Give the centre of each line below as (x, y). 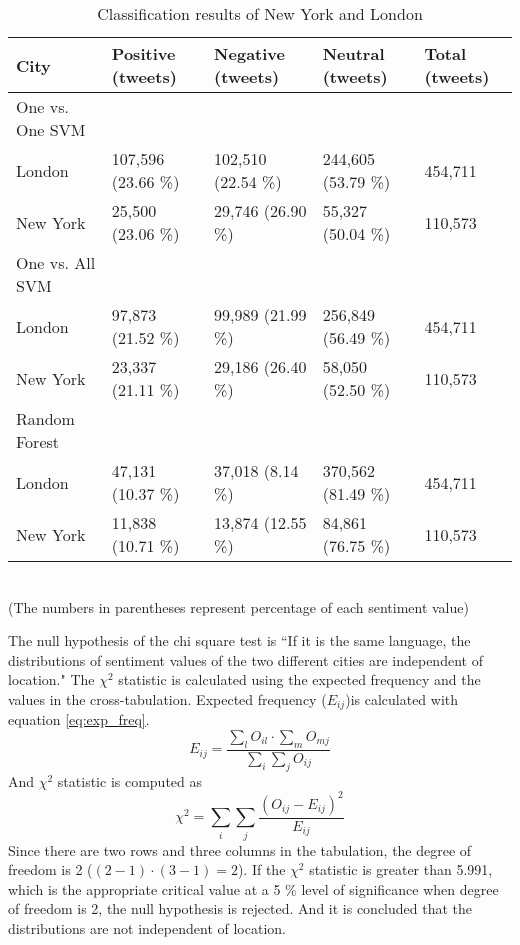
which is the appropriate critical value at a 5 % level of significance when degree (253, 888)
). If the (261, 869)
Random (45, 418)
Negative (249, 53)
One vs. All (56, 262)
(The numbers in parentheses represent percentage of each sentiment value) (238, 606)
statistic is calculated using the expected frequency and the (299, 679)
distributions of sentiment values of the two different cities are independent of (245, 659)
